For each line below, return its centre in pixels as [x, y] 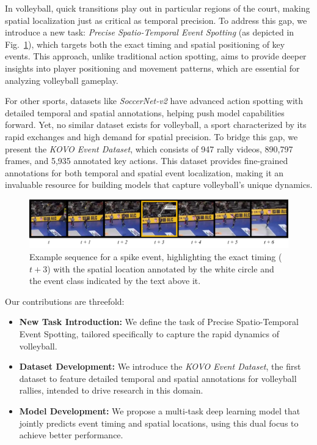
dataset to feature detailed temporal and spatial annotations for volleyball [158, 378]
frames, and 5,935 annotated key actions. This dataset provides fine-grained [147, 161]
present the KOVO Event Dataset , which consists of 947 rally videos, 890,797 [149, 148]
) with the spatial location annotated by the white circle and [161, 268]
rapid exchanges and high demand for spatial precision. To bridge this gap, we [151, 136]
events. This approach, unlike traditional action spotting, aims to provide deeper [156, 56]
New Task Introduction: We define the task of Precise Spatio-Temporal [159, 322]
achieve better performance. [71, 435]
